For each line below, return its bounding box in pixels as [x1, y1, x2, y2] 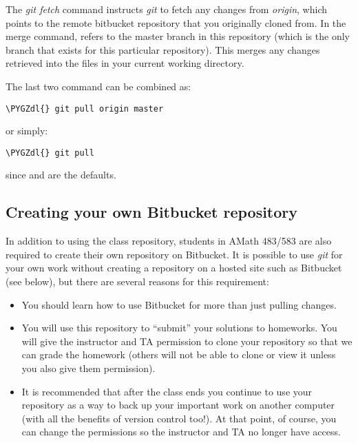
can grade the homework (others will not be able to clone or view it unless [21, 347, 336, 362]
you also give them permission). [21, 361, 156, 375]
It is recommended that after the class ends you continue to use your [21, 384, 313, 398]
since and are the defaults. [6, 167, 116, 182]
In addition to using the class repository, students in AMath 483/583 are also [6, 234, 332, 248]
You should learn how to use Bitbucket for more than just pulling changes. [21, 297, 337, 311]
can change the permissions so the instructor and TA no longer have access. [21, 424, 341, 439]
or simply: [6, 123, 48, 138]
